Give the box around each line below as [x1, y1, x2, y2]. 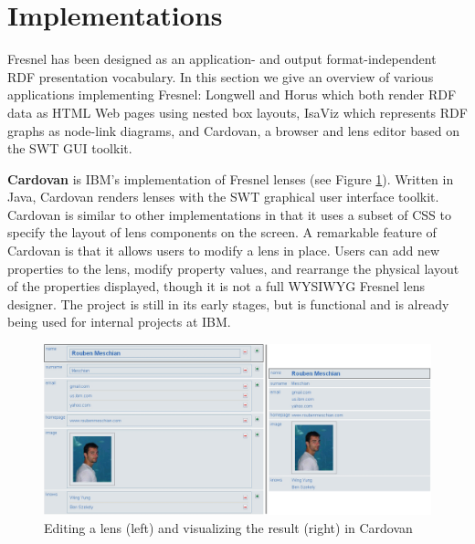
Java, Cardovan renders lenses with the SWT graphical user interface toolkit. [7, 187, 439, 206]
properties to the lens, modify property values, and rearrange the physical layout [7, 258, 459, 277]
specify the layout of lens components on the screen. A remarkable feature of [7, 223, 437, 242]
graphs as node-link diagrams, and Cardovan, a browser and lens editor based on [7, 120, 459, 140]
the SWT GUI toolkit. [7, 139, 132, 158]
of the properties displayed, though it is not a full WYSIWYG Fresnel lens [7, 277, 426, 296]
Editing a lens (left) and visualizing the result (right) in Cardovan [44, 518, 413, 537]
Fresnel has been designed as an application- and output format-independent [7, 49, 437, 68]
